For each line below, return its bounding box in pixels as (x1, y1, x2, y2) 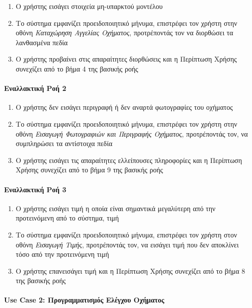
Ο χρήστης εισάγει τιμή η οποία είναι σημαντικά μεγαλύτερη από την (15, 203, 216, 213)
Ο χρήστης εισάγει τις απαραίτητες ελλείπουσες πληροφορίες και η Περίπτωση (15, 154, 242, 165)
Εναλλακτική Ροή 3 (4, 184, 67, 194)
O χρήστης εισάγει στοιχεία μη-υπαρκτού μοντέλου (15, 1, 163, 11)
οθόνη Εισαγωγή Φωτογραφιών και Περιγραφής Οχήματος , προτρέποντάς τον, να (15, 128, 248, 139)
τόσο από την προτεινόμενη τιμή (15, 249, 109, 259)
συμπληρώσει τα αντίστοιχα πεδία (15, 138, 113, 149)
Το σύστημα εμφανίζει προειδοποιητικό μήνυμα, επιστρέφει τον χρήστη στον (15, 229, 237, 239)
